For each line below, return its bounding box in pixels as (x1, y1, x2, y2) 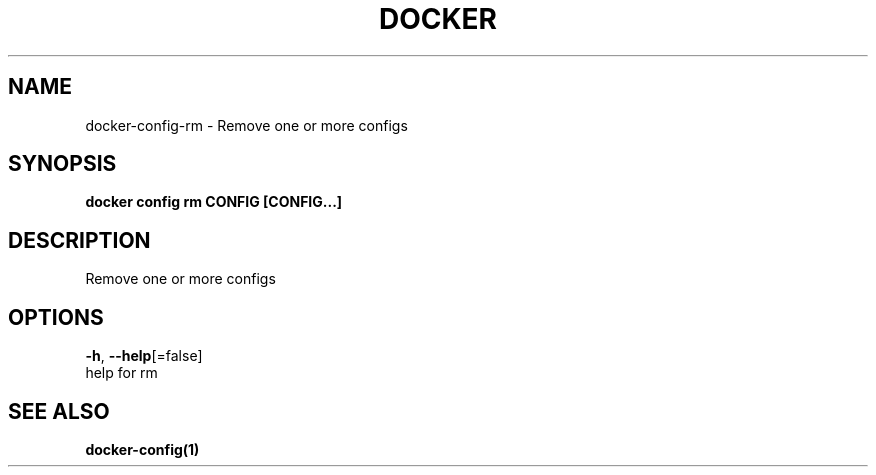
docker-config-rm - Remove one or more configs (85, 116, 408, 134)
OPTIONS (8, 304, 104, 330)
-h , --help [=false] (85, 347, 203, 365)
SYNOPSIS (8, 151, 117, 177)
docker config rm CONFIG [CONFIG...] (85, 193, 343, 211)
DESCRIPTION (8, 227, 151, 253)
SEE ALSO (8, 398, 110, 424)
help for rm (85, 364, 158, 382)
